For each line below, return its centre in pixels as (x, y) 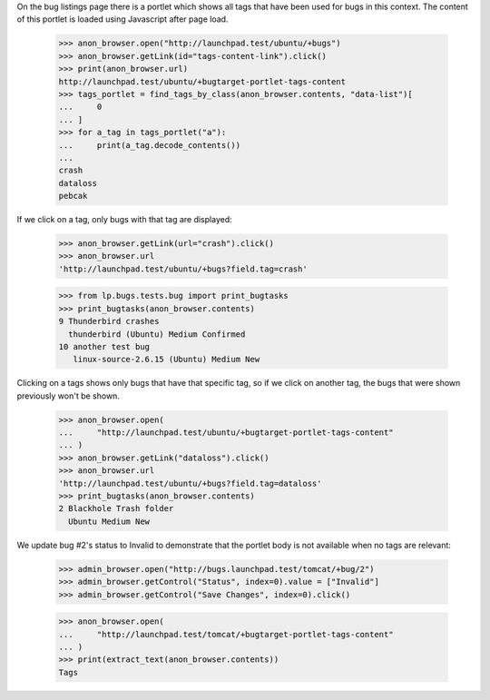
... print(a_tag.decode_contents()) (149, 145)
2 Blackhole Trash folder (116, 509)
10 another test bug (104, 346)
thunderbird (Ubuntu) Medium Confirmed (157, 334)
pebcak (73, 196)
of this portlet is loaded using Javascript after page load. (122, 19)
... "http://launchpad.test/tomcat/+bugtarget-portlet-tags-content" (226, 634)
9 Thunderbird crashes (109, 321)
